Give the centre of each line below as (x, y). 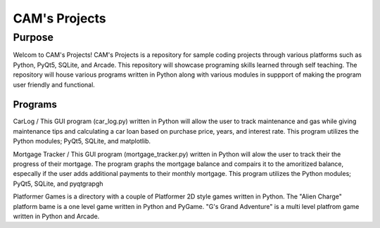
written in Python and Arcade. (56, 216)
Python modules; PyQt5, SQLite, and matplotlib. (82, 141)
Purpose (33, 37)
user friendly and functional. (54, 84)
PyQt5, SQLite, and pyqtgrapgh (58, 184)
